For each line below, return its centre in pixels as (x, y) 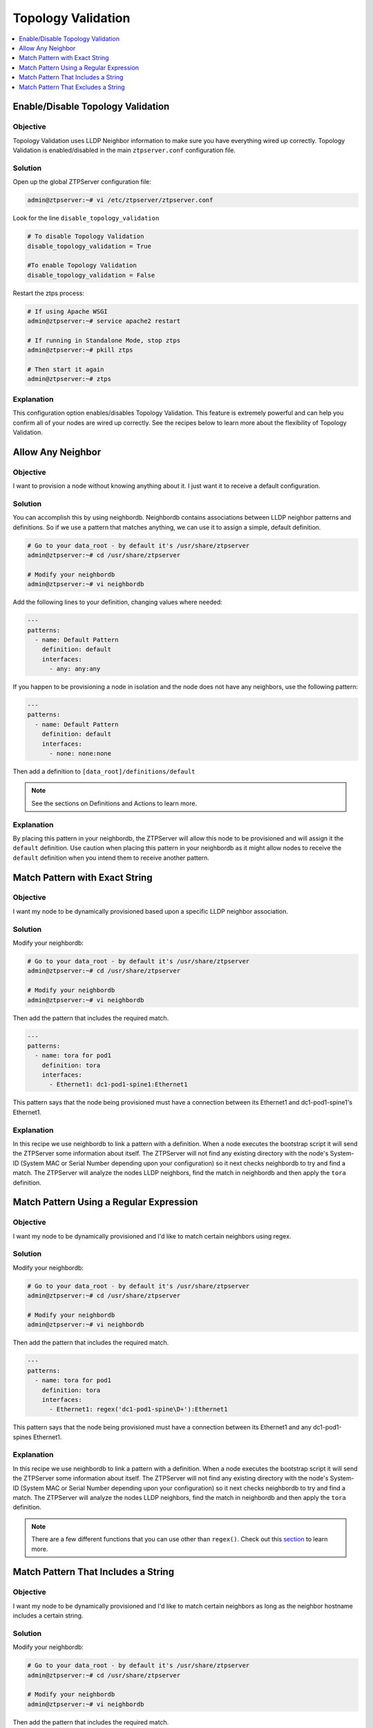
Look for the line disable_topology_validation (86, 218)
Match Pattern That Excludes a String (72, 87)
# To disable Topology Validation (86, 236)
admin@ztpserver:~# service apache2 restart (104, 321)
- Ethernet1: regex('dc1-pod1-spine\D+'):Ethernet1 (138, 1409)
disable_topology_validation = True (89, 246)
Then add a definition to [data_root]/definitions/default (104, 771)
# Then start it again (66, 369)
